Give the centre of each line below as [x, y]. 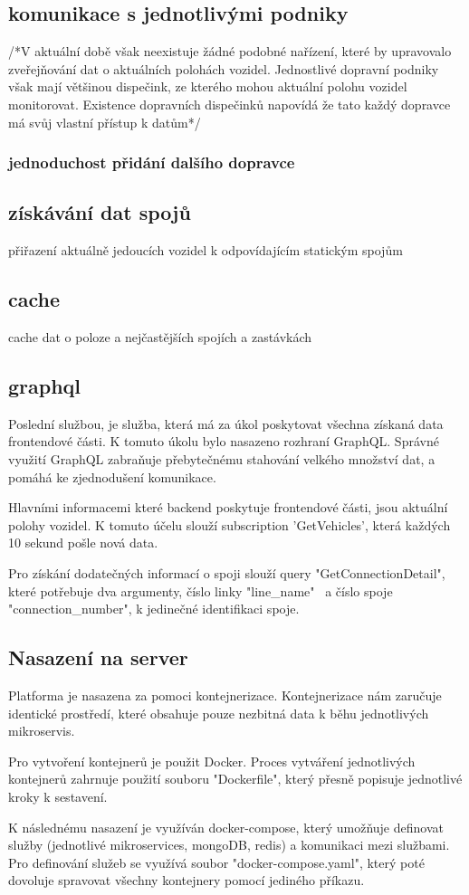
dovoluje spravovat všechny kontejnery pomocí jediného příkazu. [187, 880]
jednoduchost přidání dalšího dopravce [152, 162]
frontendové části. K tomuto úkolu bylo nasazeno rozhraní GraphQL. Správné [224, 441]
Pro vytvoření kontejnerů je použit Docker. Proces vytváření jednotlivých [212, 761]
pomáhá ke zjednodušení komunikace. [112, 476]
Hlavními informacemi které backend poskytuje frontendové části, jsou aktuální [228, 507]
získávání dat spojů [100, 212]
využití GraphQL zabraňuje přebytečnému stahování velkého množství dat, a [222, 459]
